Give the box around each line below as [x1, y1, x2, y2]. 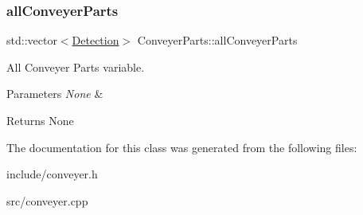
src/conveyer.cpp [6, 192, 88, 209]
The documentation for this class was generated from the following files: [6, 139, 357, 155]
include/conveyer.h [6, 166, 98, 182]
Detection [72, 32, 119, 49]
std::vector [6, 32, 57, 49]
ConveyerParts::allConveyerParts [137, 32, 298, 49]
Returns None [6, 112, 74, 128]
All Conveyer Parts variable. [6, 58, 145, 75]
